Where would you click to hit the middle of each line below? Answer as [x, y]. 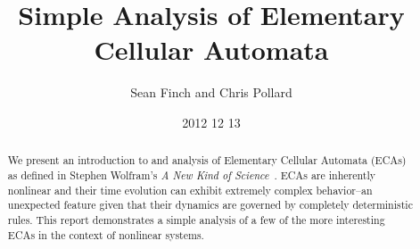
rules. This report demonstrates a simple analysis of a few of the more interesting [196, 219]
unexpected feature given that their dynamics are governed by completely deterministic [210, 205]
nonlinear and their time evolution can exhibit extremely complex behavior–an [190, 190]
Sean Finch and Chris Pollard [211, 92]
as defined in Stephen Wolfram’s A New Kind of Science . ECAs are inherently [191, 174]
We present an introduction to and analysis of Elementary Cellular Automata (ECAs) [207, 160]
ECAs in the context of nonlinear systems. [106, 234]
